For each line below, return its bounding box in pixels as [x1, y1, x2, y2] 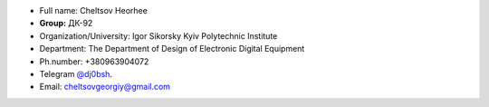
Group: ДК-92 [39, 18, 93, 29]
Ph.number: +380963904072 [39, 55, 149, 67]
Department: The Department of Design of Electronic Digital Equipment [39, 44, 305, 54]
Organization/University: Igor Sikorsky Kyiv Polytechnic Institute [39, 30, 278, 41]
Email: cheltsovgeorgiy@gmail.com [39, 82, 171, 92]
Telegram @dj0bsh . [39, 68, 113, 79]
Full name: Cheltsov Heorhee [39, 5, 149, 15]
